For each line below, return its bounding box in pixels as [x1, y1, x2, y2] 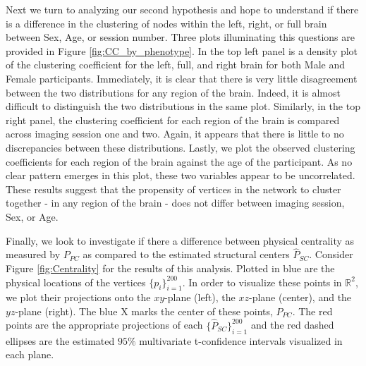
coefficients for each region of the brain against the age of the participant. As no [6, 154, 353, 169]
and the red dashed [250, 317, 334, 332]
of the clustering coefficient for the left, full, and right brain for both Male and [6, 57, 345, 72]
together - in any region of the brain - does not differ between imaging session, [6, 195, 345, 210]
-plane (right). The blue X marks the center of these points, [15, 303, 273, 318]
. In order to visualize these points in [182, 274, 342, 289]
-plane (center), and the [248, 290, 352, 305]
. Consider [309, 247, 353, 262]
